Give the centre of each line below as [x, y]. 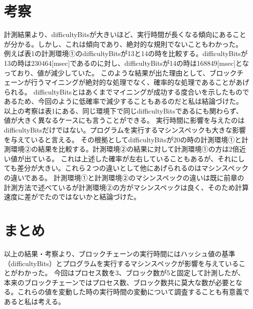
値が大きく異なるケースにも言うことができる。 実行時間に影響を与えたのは [124, 120]
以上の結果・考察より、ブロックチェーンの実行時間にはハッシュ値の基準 [120, 253]
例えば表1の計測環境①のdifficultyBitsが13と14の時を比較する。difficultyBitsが [126, 53]
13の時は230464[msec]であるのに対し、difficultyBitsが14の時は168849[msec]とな [126, 63]
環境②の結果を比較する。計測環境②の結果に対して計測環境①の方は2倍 [125, 149]
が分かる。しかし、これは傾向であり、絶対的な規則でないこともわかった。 [123, 44]
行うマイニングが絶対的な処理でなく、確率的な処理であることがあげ [140, 82]
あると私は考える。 [35, 301]
